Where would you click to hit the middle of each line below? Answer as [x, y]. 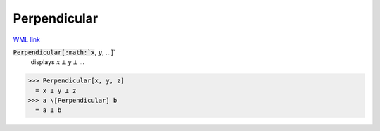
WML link [27, 39]
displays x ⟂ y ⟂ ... [58, 62]
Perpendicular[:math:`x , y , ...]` [64, 52]
